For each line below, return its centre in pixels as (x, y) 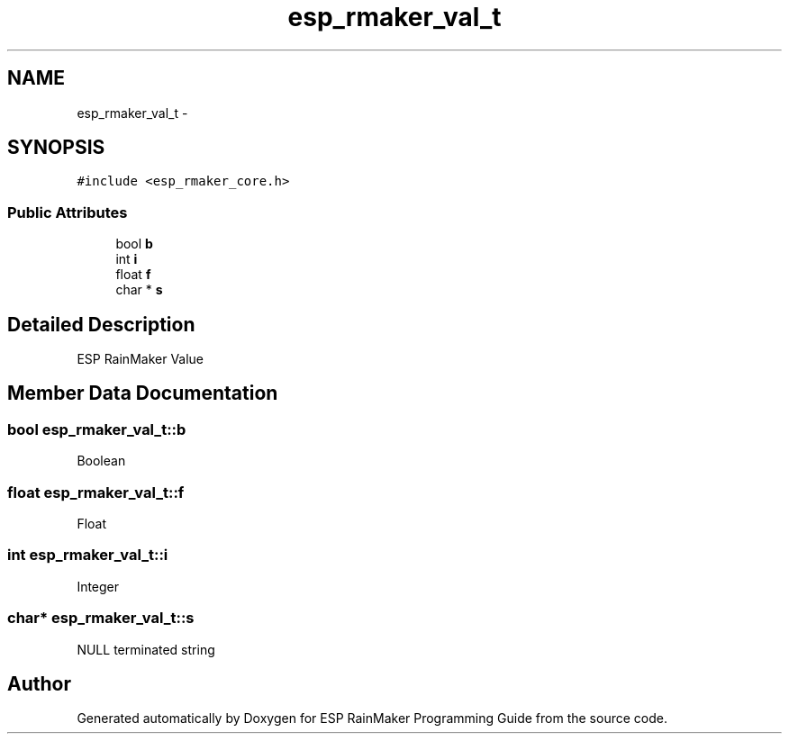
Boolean (101, 461)
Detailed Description (101, 324)
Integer (98, 586)
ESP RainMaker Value (141, 359)
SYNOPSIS (56, 148)
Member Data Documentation (143, 393)
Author (39, 683)
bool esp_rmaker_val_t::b (97, 429)
